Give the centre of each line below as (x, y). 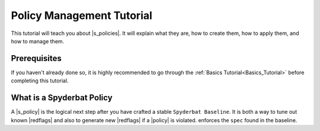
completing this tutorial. (40, 81)
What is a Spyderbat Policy (62, 98)
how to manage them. (38, 41)
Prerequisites (36, 58)
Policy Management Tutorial (81, 15)
